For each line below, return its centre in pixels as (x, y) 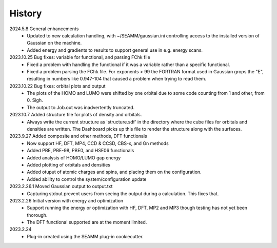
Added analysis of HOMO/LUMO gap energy (74, 158)
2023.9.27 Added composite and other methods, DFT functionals (78, 136)
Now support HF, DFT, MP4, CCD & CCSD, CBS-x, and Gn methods (98, 143)
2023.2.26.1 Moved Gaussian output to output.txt (61, 187)
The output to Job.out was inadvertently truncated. (81, 107)
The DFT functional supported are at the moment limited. (87, 222)
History (26, 13)
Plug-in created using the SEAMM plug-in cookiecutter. (85, 236)
